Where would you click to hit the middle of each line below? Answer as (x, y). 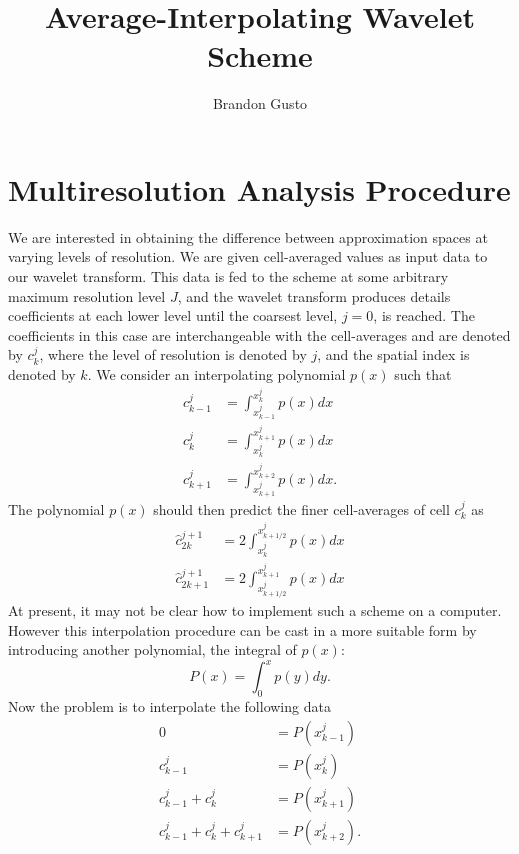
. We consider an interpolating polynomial (216, 374)
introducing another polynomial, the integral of (152, 649)
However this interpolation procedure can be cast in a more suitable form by (242, 629)
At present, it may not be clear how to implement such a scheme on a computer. (255, 610)
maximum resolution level (87, 295)
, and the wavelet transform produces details (314, 295)
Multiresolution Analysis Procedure (259, 188)
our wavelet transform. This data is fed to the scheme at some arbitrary (228, 276)
